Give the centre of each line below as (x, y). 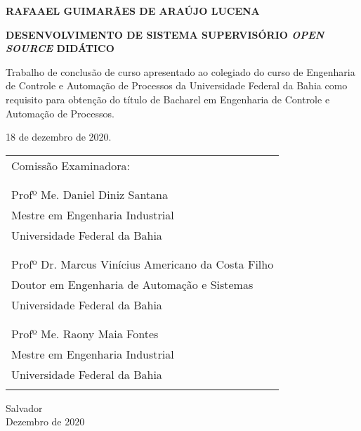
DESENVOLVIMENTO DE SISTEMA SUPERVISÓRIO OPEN (165, 34)
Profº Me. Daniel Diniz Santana (90, 194)
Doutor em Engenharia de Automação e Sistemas (132, 284)
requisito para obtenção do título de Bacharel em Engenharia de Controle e (168, 99)
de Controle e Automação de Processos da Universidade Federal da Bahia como (177, 85)
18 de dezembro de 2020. (59, 137)
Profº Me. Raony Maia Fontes (85, 333)
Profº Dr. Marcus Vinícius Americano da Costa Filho (143, 264)
